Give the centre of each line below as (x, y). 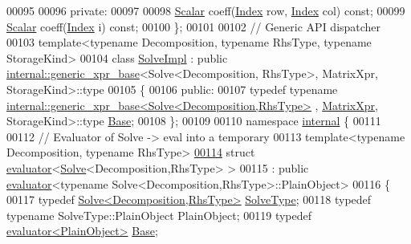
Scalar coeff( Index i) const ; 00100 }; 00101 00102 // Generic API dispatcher (194, 26)
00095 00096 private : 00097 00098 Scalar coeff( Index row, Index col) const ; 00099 (206, 10)
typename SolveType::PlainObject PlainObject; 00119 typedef (159, 215)
